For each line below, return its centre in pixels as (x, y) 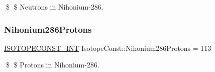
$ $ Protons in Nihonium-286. (52, 65)
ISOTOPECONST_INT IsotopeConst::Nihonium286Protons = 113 (108, 48)
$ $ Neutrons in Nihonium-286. (55, 7)
